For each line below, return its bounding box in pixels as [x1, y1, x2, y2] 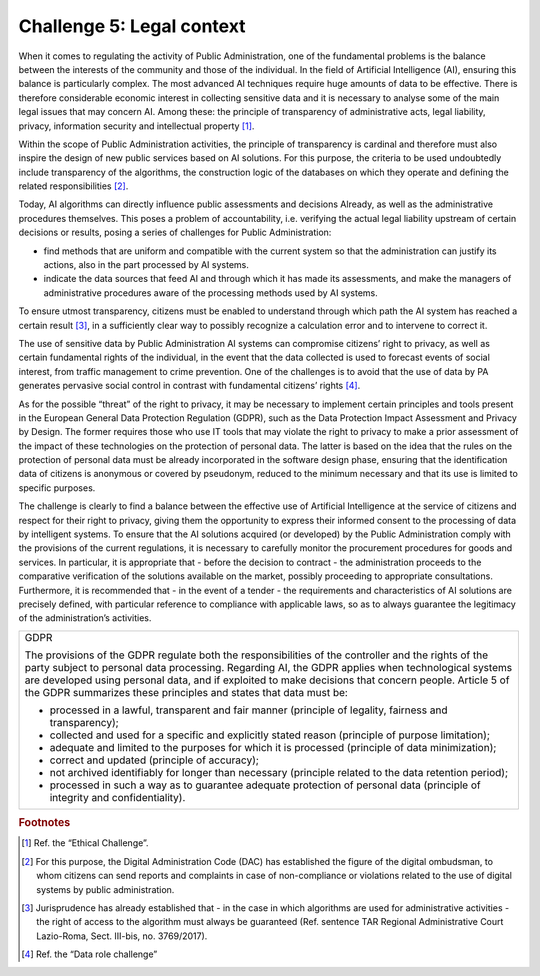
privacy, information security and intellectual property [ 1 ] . [18, 120, 255, 132]
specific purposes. [18, 481, 96, 494]
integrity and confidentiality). [49, 790, 186, 804]
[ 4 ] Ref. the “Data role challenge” [21, 948, 158, 960]
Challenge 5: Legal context [18, 15, 246, 37]
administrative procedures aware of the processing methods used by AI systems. [43, 286, 379, 299]
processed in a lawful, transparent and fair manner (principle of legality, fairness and [49, 703, 448, 717]
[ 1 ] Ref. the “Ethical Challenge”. [21, 837, 149, 849]
